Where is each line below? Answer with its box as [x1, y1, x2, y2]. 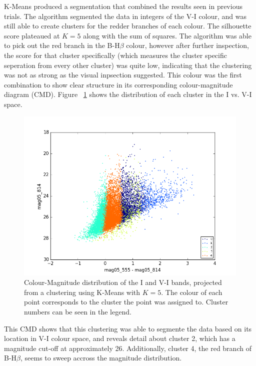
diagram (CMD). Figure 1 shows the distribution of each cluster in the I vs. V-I [4, 89, 252, 99]
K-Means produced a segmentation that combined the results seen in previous [4, 1, 242, 11]
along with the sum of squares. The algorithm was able [83, 30, 251, 40]
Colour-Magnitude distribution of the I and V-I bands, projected [24, 277, 222, 287]
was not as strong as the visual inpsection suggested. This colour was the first [4, 69, 242, 80]
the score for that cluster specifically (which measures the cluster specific [4, 49, 227, 60]
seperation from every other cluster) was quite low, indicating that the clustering [4, 59, 252, 70]
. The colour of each [161, 286, 222, 297]
